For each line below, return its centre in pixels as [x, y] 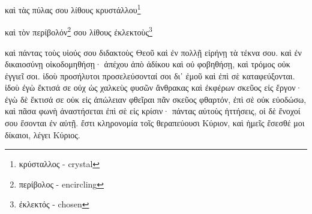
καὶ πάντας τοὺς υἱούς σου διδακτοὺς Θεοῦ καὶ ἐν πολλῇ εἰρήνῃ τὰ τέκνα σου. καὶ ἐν [153, 52]
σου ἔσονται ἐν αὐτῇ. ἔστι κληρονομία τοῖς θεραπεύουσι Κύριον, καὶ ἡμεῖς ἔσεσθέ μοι [155, 123]
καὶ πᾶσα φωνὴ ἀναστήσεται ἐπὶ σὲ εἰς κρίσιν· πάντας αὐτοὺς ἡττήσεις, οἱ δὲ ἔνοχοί [153, 111]
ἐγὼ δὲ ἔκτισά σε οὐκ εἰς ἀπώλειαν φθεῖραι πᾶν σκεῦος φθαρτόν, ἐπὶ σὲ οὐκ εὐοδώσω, [156, 99]
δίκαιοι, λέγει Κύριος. [43, 134]
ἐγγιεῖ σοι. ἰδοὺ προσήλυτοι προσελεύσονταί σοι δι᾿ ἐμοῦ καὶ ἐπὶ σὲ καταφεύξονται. [150, 75]
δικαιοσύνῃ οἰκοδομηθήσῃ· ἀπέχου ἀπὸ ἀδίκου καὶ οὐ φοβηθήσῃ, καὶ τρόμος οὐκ [148, 64]
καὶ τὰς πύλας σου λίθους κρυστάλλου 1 [73, 9]
